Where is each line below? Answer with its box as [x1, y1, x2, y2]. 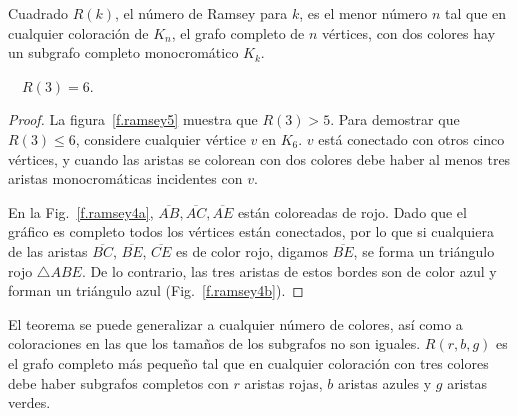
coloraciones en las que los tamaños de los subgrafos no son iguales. [8, 333, 421, 354]
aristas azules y [337, 372, 432, 393]
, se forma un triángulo [353, 240, 495, 261]
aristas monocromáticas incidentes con [8, 168, 243, 189]
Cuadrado [8, 3, 68, 23]
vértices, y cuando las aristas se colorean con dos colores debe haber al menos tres [8, 148, 511, 169]
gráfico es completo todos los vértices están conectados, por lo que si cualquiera [8, 221, 494, 242]
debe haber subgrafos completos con [8, 372, 229, 393]
